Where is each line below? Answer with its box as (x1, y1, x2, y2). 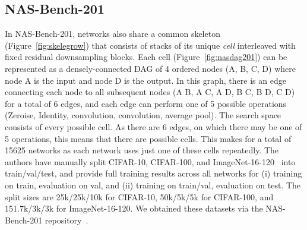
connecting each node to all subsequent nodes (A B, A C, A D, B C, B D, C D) (5, 86, 295, 98)
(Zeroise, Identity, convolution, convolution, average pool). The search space (5, 109, 281, 121)
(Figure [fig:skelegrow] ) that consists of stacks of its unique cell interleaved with (5, 39, 296, 51)
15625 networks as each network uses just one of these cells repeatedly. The (5, 144, 279, 156)
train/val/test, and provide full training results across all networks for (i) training (5, 167, 302, 179)
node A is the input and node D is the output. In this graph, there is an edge (5, 74, 286, 86)
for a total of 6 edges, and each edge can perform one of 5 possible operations (5, 97, 287, 109)
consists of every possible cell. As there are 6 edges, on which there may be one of (5, 120, 302, 133)
